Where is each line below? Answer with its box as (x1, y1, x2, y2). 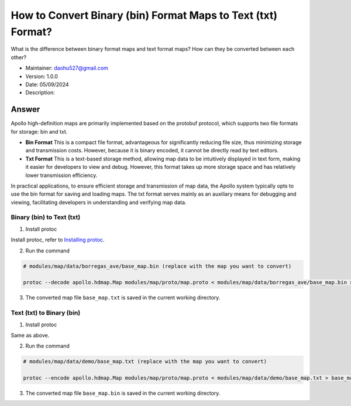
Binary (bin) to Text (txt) (11, 213, 81, 221)
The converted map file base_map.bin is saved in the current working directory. (25, 390, 221, 397)
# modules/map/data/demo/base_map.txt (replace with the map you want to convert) (23, 358, 267, 365)
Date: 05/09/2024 (25, 81, 70, 88)
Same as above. (11, 332, 50, 339)
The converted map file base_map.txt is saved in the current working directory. (25, 294, 221, 301)
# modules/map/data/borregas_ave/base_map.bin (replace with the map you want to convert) (23, 262, 292, 269)
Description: (25, 89, 55, 96)
